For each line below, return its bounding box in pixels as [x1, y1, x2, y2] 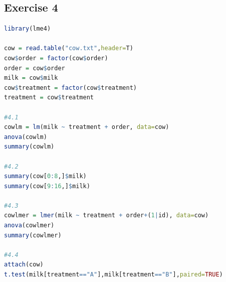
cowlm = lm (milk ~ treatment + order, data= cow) [4, 123, 169, 131]
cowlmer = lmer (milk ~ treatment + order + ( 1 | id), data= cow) [4, 212, 209, 219]
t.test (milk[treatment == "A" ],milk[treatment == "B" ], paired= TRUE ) [4, 271, 223, 278]
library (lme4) [4, 25, 51, 33]
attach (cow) [4, 261, 44, 268]
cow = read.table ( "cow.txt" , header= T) [4, 45, 133, 52]
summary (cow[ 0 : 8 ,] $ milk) [4, 173, 87, 180]
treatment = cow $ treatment [4, 94, 94, 101]
